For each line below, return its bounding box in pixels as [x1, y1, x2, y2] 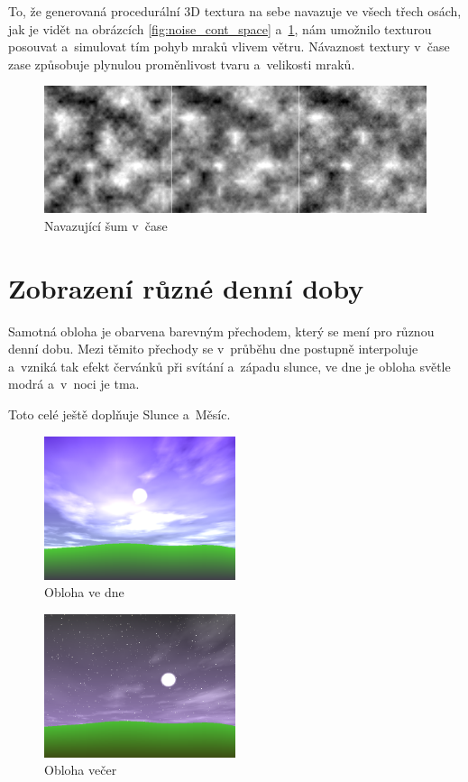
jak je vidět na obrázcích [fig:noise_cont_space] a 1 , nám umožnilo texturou [8, 19, 432, 38]
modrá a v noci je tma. [8, 374, 140, 393]
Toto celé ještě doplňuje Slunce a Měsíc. [8, 405, 231, 424]
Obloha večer [44, 760, 117, 779]
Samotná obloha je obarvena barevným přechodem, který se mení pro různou [8, 321, 435, 340]
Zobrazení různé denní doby [8, 269, 364, 306]
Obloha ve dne [44, 583, 124, 602]
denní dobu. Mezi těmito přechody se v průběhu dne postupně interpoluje [8, 339, 418, 358]
